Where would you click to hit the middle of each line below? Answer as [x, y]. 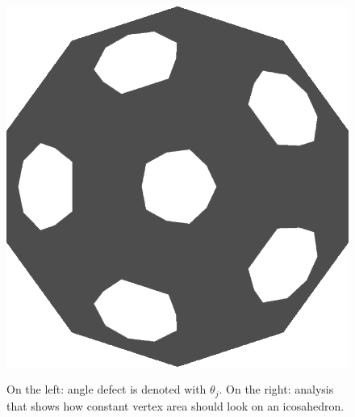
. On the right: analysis [276, 389]
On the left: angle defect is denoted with [106, 389]
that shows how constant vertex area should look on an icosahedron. [175, 405]
